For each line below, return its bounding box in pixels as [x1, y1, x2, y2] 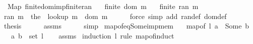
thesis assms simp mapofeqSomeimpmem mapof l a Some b [4, 20, 249, 31]
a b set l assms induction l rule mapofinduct [11, 30, 174, 40]
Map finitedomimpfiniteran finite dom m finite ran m [7, 1, 199, 11]
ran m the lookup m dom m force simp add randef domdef [4, 10, 227, 21]
